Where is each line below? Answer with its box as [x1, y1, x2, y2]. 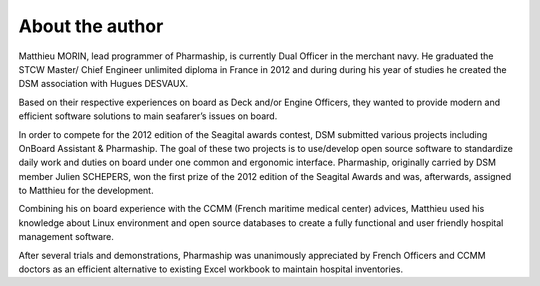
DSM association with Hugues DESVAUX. [18, 78, 189, 90]
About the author [18, 15, 164, 37]
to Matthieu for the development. [18, 185, 154, 197]
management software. [18, 231, 115, 243]
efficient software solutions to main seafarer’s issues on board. [18, 110, 278, 122]
